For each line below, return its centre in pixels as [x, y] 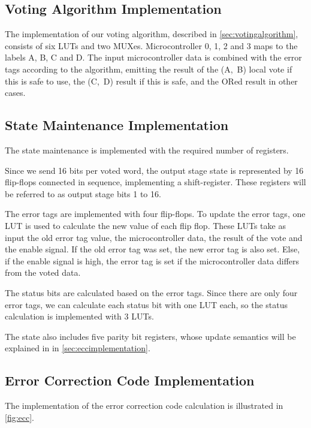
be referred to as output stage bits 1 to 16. [83, 193]
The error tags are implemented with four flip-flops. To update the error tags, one [155, 214]
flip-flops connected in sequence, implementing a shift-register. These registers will [155, 182]
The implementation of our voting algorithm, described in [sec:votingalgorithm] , [152, 34]
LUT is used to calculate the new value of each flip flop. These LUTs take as [145, 225]
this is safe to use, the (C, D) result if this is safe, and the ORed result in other [151, 81]
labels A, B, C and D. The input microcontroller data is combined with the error [153, 57]
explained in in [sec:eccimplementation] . [78, 348]
